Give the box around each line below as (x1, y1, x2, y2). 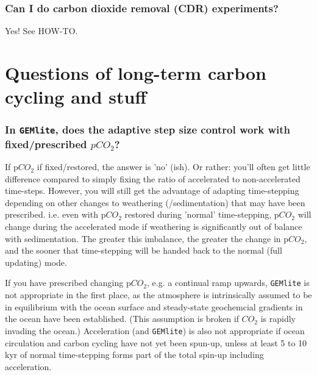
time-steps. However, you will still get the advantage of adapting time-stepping (5, 184, 299, 197)
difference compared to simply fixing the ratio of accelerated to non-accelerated (5, 172, 301, 185)
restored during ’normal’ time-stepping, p (124, 208, 279, 221)
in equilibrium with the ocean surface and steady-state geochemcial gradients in (5, 300, 303, 313)
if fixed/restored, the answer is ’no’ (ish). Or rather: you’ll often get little (37, 160, 310, 173)
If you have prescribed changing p (5, 276, 131, 289)
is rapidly (260, 312, 296, 325)
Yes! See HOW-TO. (5, 24, 78, 37)
